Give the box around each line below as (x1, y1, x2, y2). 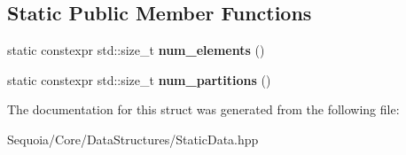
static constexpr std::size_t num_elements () (7, 41, 265, 59)
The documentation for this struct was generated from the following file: (7, 100, 400, 119)
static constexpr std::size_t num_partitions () (7, 70, 271, 89)
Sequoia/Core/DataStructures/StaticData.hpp (7, 129, 259, 148)
